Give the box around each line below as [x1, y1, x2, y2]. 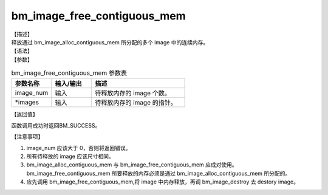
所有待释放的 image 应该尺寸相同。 [26, 152, 115, 160]
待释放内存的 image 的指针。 [95, 98, 177, 107]
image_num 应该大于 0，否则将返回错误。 [26, 144, 131, 151]
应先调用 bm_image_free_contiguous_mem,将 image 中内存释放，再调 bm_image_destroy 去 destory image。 [26, 178, 299, 185]
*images [15, 98, 39, 106]
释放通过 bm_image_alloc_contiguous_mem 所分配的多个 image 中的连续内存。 [11, 38, 209, 46]
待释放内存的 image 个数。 [95, 89, 171, 97]
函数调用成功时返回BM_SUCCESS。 [11, 121, 101, 129]
